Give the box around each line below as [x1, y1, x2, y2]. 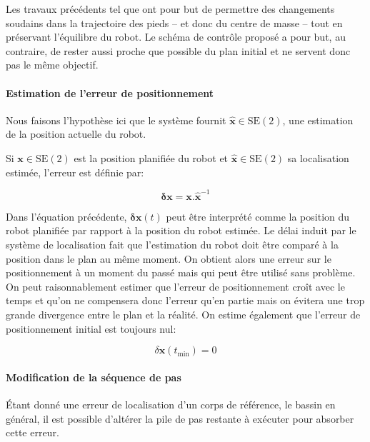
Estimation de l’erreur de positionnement [6, 85, 214, 100]
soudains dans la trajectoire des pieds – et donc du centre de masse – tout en [6, 15, 343, 30]
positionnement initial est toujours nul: [6, 321, 176, 336]
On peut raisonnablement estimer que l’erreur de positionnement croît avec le [6, 278, 345, 293]
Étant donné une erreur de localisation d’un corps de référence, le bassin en [6, 397, 336, 411]
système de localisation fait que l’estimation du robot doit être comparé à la [6, 237, 339, 252]
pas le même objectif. [6, 57, 99, 72]
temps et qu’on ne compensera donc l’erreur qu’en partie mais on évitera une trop [6, 293, 365, 308]
